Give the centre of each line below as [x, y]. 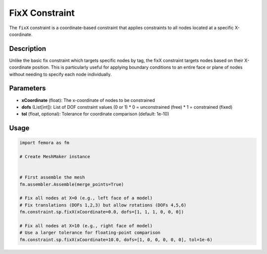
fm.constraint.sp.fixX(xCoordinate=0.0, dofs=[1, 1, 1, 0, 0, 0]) [102, 212]
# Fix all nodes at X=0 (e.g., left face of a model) [86, 198]
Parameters [27, 88]
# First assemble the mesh [52, 177]
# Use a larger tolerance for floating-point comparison [90, 233]
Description [28, 49]
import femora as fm [44, 143]
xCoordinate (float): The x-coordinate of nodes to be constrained [88, 100]
